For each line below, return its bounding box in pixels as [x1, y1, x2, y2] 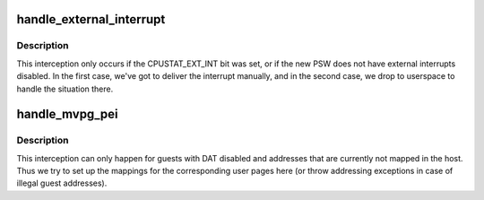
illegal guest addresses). [16, 178, 108, 188]
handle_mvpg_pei [16, 107, 118, 122]
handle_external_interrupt [16, 12, 166, 27]
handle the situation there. [16, 83, 114, 94]
